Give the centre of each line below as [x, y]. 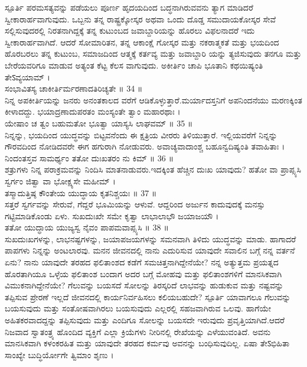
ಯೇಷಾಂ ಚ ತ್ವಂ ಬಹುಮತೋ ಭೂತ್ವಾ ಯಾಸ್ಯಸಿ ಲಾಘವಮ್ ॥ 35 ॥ [99, 123]
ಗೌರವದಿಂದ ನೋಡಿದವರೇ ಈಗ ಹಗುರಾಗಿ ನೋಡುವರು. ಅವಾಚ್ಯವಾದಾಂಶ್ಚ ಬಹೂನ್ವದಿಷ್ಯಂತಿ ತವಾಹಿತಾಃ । [145, 146]
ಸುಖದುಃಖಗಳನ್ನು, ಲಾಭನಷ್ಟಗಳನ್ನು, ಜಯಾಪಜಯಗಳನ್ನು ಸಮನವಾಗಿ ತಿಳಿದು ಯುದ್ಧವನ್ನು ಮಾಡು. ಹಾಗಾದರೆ [151, 238]
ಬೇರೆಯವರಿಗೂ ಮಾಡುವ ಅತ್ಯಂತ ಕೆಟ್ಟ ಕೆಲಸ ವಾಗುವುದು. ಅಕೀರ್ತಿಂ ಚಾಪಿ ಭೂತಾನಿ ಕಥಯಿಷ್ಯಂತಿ [134, 65]
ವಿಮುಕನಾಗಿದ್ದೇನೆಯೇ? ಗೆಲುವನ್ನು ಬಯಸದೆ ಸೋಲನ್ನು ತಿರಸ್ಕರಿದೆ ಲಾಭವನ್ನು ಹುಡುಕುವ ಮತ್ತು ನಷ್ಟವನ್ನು [144, 285]
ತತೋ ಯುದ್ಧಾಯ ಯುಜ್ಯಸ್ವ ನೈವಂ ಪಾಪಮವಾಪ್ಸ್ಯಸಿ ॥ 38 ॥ [87, 227]
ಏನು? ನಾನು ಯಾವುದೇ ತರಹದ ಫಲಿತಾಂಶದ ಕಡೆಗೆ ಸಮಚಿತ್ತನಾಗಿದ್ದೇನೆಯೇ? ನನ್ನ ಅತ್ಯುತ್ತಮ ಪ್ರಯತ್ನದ [142, 262]
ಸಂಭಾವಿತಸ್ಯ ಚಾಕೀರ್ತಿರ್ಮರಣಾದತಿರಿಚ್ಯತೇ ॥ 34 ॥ [74, 88]
